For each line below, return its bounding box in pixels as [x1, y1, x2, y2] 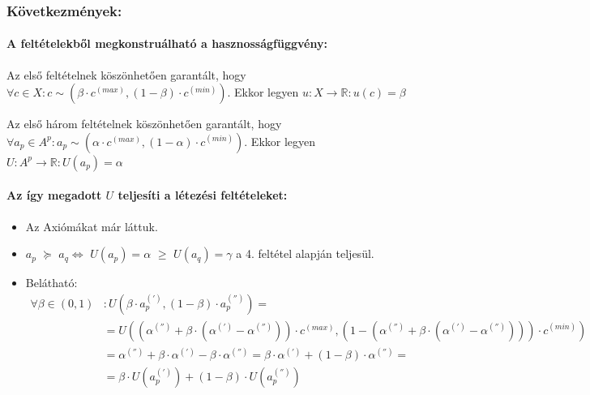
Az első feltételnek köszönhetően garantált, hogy [6, 66, 246, 83]
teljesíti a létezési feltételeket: [118, 187, 288, 204]
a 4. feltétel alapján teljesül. [236, 245, 374, 262]
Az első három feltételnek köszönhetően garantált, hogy [6, 115, 282, 132]
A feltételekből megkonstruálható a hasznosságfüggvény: [6, 35, 327, 52]
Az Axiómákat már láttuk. [25, 217, 158, 234]
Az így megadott [6, 187, 102, 204]
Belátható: [25, 274, 78, 291]
